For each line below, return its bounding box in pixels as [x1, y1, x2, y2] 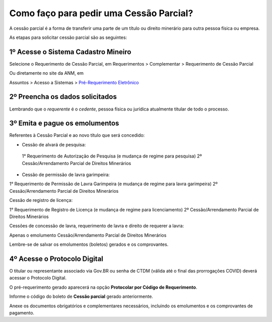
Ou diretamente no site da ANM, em [9, 70, 84, 76]
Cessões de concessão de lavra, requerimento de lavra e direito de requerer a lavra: [9, 223, 184, 229]
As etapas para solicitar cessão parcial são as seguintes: [9, 34, 127, 40]
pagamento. [9, 309, 35, 315]
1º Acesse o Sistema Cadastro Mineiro [9, 47, 131, 56]
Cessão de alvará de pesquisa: [22, 141, 86, 147]
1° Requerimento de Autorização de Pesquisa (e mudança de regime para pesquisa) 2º [22, 153, 202, 159]
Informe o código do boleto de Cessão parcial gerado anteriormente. [9, 293, 153, 300]
